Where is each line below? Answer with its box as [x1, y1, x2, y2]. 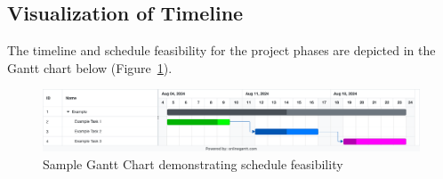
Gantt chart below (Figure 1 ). [7, 58, 173, 77]
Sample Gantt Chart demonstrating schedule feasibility [43, 154, 343, 173]
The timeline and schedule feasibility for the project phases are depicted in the [7, 41, 436, 60]
